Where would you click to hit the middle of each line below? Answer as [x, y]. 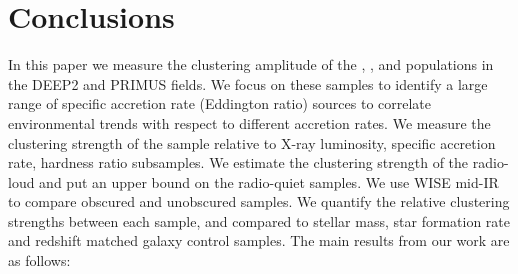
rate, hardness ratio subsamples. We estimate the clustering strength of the [238, 162]
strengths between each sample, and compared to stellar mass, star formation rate [259, 220]
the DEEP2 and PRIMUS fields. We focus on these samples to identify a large [248, 83]
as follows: [39, 260]
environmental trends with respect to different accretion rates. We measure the [249, 122]
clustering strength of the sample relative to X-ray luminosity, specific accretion [252, 142]
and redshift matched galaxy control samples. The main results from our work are [259, 240]
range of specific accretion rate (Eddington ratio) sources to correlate [220, 103]
